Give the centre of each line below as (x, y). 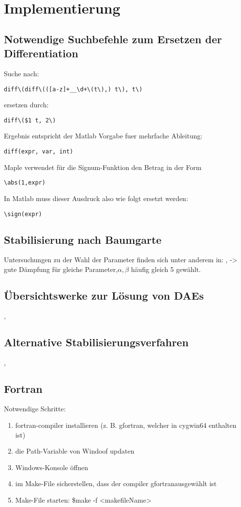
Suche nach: (22, 73)
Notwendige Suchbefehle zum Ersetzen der (113, 39)
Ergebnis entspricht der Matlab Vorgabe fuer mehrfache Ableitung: (103, 136)
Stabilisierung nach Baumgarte (83, 239)
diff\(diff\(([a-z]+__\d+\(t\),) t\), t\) (73, 89)
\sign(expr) (23, 214)
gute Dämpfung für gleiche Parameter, (61, 269)
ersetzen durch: (26, 105)
